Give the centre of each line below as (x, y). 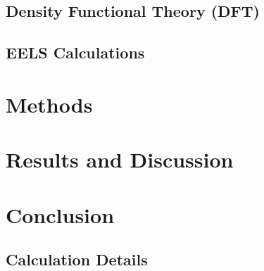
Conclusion (60, 214)
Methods (49, 104)
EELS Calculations (75, 52)
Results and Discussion (120, 159)
